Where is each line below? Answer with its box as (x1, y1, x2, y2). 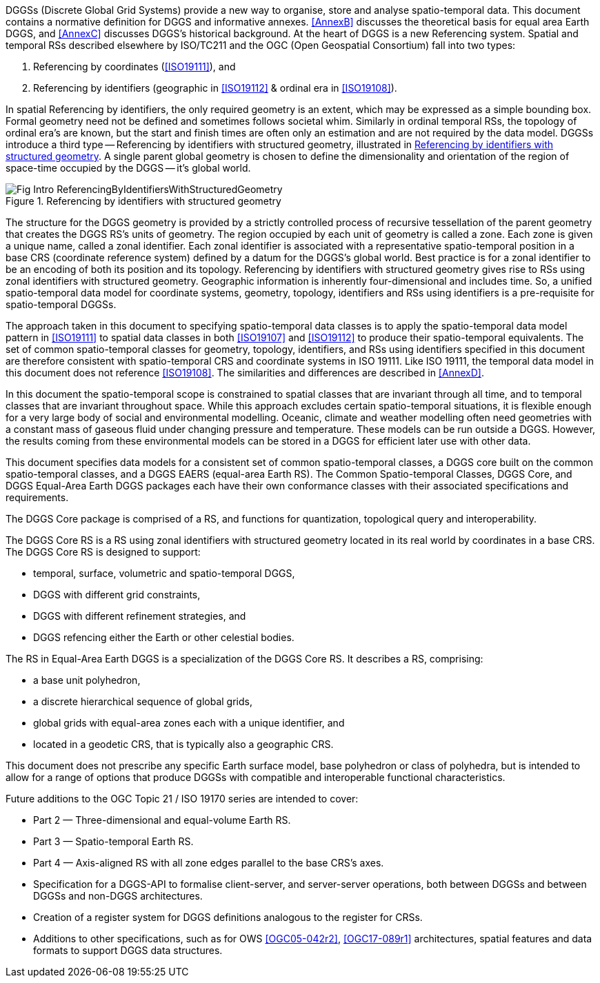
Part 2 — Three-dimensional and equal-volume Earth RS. (33, 814, 291, 826)
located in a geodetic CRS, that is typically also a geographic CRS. (33, 738, 334, 750)
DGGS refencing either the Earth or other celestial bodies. (33, 631, 294, 643)
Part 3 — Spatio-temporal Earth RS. (33, 835, 194, 847)
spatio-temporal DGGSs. (6, 298, 117, 310)
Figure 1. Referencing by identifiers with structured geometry (6, 195, 281, 207)
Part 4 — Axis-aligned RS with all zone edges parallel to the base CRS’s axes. (33, 857, 384, 869)
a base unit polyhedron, (33, 674, 141, 686)
